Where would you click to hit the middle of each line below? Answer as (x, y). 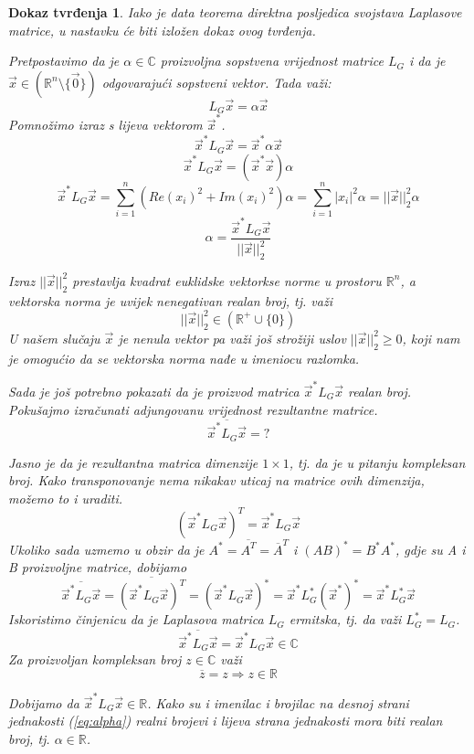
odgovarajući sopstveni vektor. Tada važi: (216, 82)
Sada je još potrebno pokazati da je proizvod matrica (154, 391)
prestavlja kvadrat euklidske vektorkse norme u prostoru (227, 280)
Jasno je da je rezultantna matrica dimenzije (133, 462)
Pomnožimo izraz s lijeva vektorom (105, 125)
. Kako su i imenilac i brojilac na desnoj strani (278, 702)
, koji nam (431, 338)
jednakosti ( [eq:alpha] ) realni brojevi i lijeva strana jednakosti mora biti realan (226, 721)
